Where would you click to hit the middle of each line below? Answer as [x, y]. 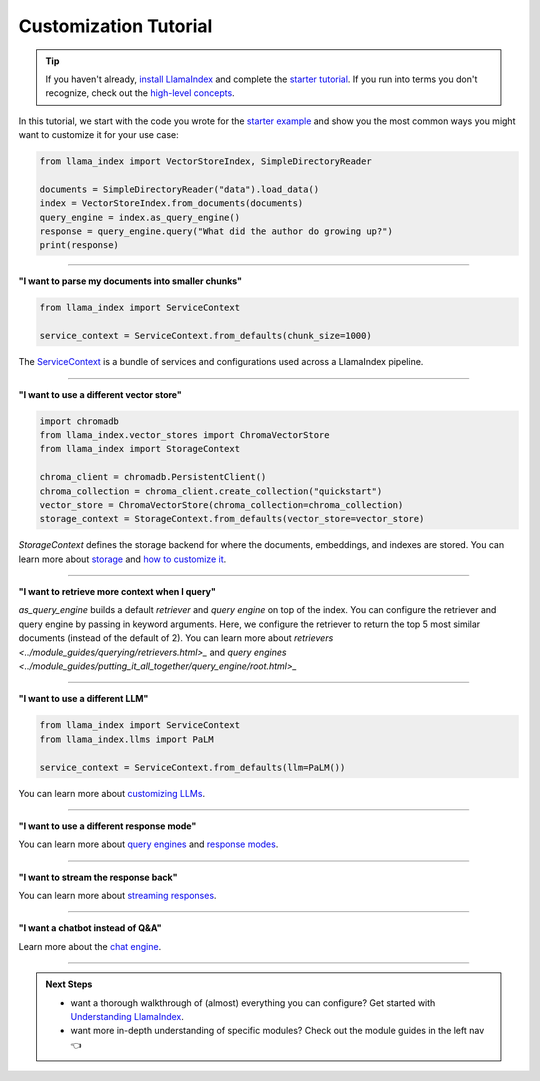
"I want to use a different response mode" [107, 826]
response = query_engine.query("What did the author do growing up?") [216, 231]
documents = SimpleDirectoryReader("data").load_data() [179, 189]
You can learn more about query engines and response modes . [148, 844]
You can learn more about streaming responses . [117, 896]
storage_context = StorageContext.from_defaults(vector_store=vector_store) [232, 519]
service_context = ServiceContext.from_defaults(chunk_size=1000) [205, 336]
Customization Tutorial [115, 26]
